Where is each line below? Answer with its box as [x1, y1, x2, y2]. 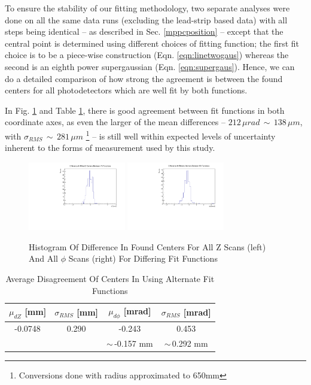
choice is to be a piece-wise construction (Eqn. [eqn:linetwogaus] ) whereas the [5, 48, 289, 61]
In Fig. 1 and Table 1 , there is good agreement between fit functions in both [5, 104, 285, 116]
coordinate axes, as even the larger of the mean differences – [5, 116, 225, 128]
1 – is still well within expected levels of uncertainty [86, 128, 276, 142]
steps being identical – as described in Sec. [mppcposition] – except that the [5, 25, 283, 38]
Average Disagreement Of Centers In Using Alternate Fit [5, 272, 215, 285]
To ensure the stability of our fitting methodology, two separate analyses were [5, 2, 290, 14]
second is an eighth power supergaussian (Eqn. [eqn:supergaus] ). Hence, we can [5, 60, 295, 72]
